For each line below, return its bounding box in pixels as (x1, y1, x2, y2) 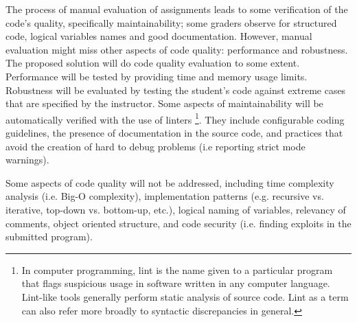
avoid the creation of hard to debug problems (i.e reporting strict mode (5, 139, 306, 153)
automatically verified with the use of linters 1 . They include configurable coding (5, 110, 345, 126)
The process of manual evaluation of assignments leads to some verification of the (5, 2, 348, 16)
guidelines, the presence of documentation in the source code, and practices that (5, 126, 343, 139)
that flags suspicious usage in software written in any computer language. (21, 276, 330, 290)
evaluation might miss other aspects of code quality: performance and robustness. (5, 42, 348, 56)
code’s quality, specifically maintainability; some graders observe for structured (5, 15, 337, 30)
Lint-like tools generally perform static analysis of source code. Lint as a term (21, 289, 349, 303)
